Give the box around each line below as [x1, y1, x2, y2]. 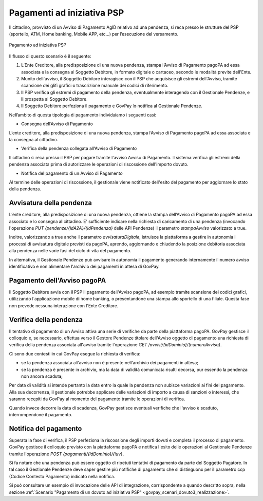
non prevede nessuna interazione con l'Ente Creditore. [9, 302, 119, 309]
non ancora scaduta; [21, 373, 63, 379]
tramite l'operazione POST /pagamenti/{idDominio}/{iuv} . [9, 451, 124, 457]
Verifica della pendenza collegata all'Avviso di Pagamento [21, 146, 137, 151]
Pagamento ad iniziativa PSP [9, 42, 67, 48]
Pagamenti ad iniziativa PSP [9, 7, 124, 18]
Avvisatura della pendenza [9, 199, 92, 207]
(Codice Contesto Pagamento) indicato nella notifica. [9, 473, 115, 479]
